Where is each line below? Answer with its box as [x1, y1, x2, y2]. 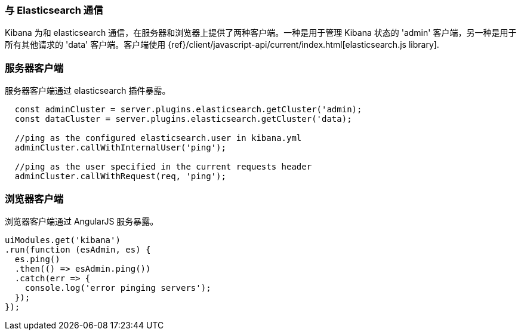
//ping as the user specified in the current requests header [14, 162, 312, 172]
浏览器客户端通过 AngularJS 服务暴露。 [5, 216, 159, 226]
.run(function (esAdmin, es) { [5, 244, 151, 254]
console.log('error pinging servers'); [24, 282, 211, 293]
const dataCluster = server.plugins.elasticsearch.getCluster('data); [14, 114, 352, 124]
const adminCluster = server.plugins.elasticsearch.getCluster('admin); [14, 105, 362, 115]
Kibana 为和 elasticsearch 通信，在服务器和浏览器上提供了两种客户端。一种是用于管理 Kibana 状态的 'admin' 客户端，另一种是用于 [5, 27, 517, 38]
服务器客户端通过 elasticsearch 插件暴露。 [5, 85, 171, 96]
